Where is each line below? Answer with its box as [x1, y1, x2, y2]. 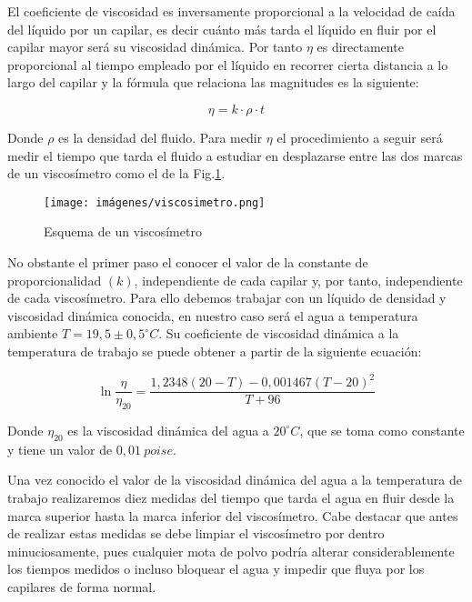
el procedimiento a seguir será [276, 127, 443, 146]
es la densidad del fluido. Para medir [58, 127, 263, 146]
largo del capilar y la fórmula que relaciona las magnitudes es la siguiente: [7, 73, 419, 92]
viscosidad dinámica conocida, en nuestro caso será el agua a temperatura [7, 306, 418, 325]
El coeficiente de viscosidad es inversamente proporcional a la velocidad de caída [7, 2, 456, 20]
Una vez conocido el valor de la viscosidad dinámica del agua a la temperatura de [7, 470, 462, 489]
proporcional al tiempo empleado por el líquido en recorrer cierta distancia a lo [7, 55, 448, 74]
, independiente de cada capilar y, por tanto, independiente [134, 270, 463, 289]
